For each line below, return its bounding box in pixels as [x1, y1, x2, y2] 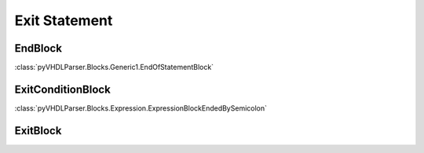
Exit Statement [14, 12, 113, 29]
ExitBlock [14, 124, 62, 137]
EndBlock [14, 42, 63, 55]
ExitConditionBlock [14, 82, 111, 96]
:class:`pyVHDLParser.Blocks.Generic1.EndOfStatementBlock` [14, 63, 214, 72]
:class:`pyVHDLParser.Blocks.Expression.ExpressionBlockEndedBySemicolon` [14, 103, 267, 113]
